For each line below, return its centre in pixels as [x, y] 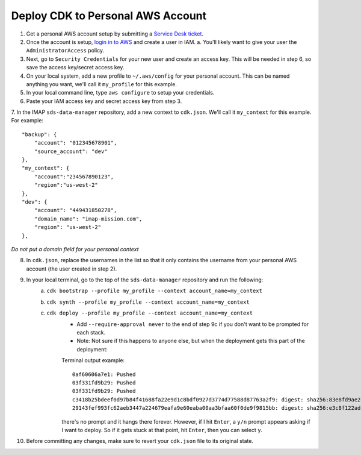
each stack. [91, 333]
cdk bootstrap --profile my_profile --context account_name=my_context [155, 291]
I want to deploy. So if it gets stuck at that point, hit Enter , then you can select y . [162, 430]
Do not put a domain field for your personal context [75, 249]
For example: [27, 121]
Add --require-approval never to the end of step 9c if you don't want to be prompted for [193, 324]
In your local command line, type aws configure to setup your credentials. [120, 93]
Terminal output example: [93, 360]
